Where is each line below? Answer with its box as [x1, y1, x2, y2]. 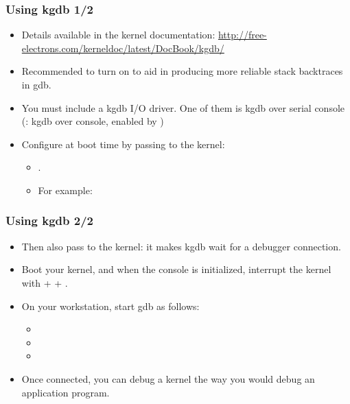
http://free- [218, 27, 267, 42]
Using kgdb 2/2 [5, 212, 93, 229]
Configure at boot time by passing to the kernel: [21, 136, 225, 151]
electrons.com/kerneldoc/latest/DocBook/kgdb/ [21, 40, 224, 55]
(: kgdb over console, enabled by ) [21, 114, 164, 128]
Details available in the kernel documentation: [21, 27, 215, 42]
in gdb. [21, 78, 51, 91]
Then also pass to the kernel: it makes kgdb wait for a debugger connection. [21, 239, 341, 253]
